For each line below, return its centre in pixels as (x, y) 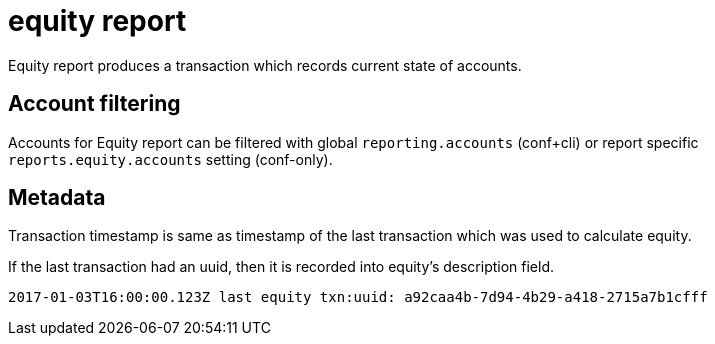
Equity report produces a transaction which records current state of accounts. (265, 65)
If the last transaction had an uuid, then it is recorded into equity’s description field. (281, 267)
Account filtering (94, 104)
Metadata (57, 198)
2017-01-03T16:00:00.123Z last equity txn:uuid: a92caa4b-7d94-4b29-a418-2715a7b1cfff (358, 297)
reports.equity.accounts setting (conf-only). (170, 159)
